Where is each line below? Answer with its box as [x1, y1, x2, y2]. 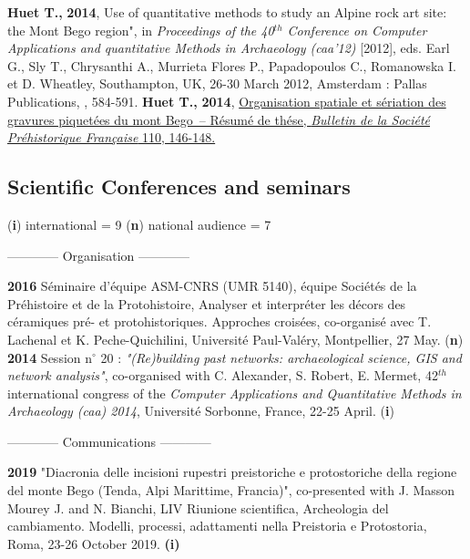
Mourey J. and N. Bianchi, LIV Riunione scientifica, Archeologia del [7, 498, 389, 517]
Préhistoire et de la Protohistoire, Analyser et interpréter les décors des [7, 294, 406, 313]
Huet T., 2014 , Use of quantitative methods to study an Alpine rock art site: [7, 3, 447, 21]
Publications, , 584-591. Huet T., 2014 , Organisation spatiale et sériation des [7, 91, 446, 110]
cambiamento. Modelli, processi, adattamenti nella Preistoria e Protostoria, [7, 516, 427, 535]
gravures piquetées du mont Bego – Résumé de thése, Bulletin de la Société [7, 109, 431, 129]
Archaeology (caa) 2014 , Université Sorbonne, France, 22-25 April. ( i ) [7, 401, 394, 420]
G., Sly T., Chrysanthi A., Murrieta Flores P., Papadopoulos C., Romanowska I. [7, 56, 456, 75]
